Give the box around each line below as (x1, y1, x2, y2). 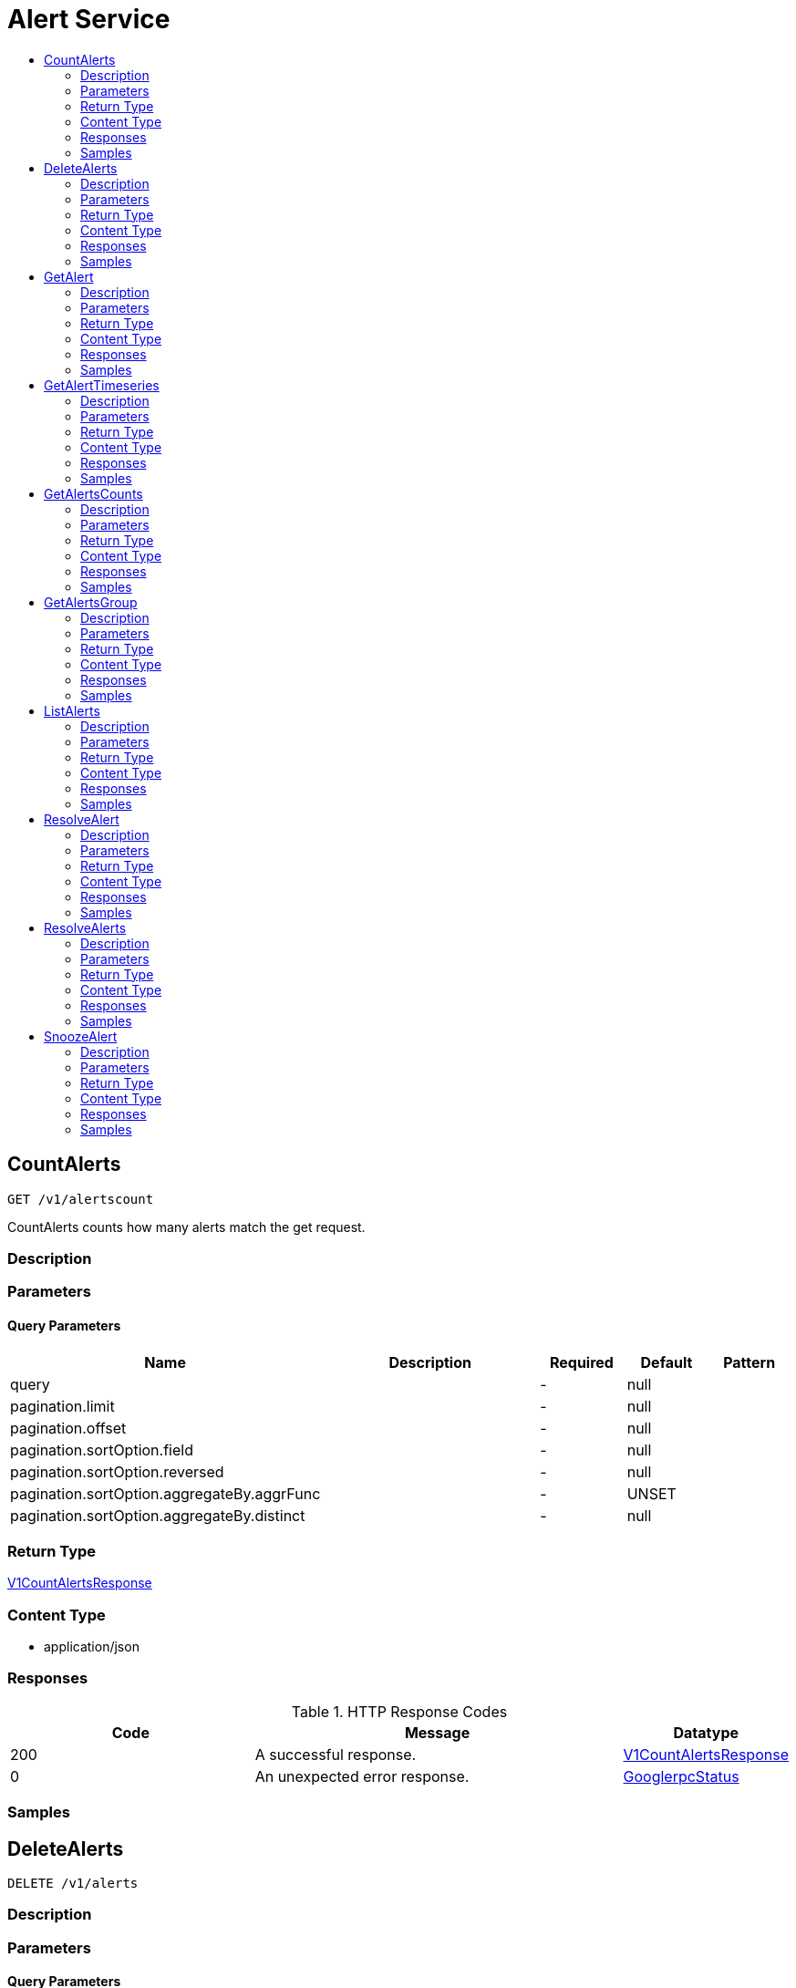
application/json (44, 1639, 140, 1655)
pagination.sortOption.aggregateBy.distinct (10, 1506, 305, 1525)
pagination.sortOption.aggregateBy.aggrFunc (10, 1484, 321, 1503)
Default (640, 1352, 693, 1372)
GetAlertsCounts (44, 485, 143, 502)
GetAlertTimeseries (44, 377, 160, 393)
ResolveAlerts (44, 919, 127, 936)
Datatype (673, 1723, 739, 1742)
